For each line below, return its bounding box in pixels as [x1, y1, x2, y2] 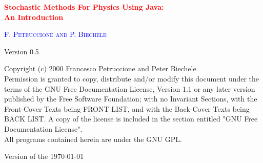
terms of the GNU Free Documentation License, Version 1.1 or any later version [4, 83, 255, 94]
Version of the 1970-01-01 [4, 151, 84, 161]
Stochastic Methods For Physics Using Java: [4, 2, 164, 12]
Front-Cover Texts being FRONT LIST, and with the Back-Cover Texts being [4, 103, 250, 114]
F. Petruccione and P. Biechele [4, 29, 107, 39]
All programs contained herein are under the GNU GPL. [4, 133, 182, 144]
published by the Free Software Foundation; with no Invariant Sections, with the [4, 93, 257, 104]
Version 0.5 [4, 46, 39, 56]
